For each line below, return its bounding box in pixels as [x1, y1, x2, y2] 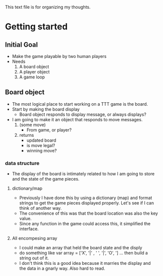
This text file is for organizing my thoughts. [5, 4, 91, 10]
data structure [5, 160, 40, 166]
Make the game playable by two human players [12, 54, 107, 59]
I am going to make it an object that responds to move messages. [12, 116, 143, 122]
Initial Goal [5, 40, 38, 49]
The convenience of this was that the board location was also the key [19, 210, 158, 216]
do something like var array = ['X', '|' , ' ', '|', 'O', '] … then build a [19, 250, 148, 256]
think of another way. [19, 205, 62, 211]
